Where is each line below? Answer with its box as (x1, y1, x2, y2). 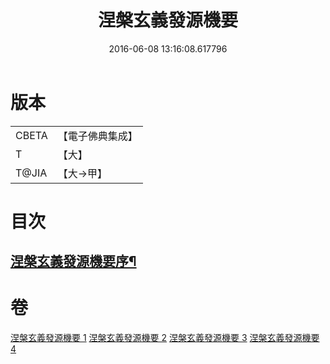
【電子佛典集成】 (57, 129, 138, 143)
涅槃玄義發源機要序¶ (10, 253, 137, 270)
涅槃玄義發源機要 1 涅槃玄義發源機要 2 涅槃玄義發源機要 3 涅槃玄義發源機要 (10, 332, 320, 344)
